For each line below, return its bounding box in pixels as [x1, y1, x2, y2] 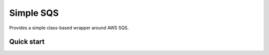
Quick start [9, 38, 45, 46]
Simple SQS [9, 7, 59, 18]
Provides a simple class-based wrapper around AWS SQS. [9, 25, 129, 31]
